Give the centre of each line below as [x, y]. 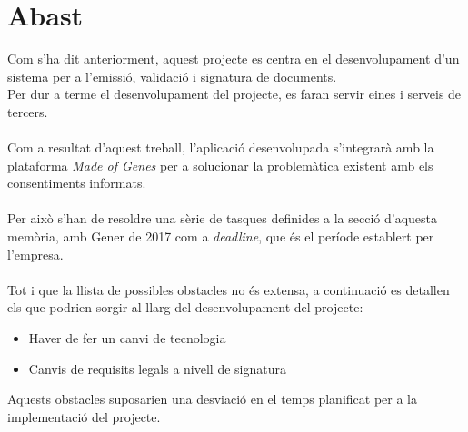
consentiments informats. [77, 183]
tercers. [28, 111]
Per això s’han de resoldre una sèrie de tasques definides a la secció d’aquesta [223, 218]
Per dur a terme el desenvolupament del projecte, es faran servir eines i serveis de [234, 94]
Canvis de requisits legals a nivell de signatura [157, 368]
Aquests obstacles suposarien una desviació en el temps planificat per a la [212, 399]
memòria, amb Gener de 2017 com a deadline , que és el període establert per [221, 236]
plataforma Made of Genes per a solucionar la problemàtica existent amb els [220, 165]
